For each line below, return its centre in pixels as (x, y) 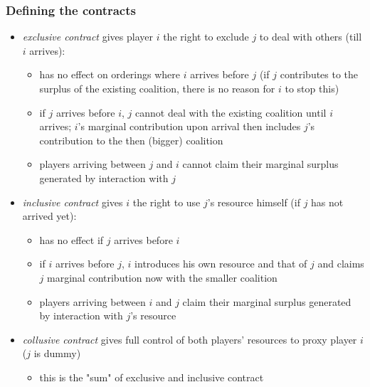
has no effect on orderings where (110, 74)
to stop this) (312, 88)
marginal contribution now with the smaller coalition (162, 277)
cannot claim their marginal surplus (260, 164)
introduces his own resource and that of (221, 264)
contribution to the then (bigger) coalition (131, 140)
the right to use (166, 202)
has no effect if (72, 239)
